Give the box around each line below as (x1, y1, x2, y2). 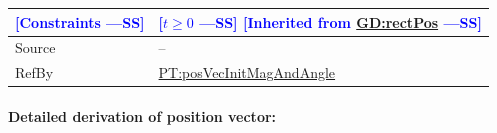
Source (15, 37, 56, 58)
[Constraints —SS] (15, 11, 145, 32)
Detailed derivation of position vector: (8, 105, 277, 126)
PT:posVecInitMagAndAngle (158, 62, 336, 83)
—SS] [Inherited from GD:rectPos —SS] (199, 11, 482, 32)
